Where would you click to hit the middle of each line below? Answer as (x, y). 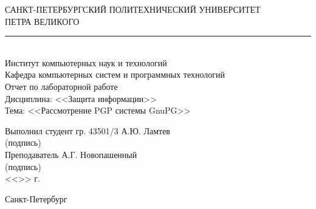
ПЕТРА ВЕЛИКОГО (42, 21)
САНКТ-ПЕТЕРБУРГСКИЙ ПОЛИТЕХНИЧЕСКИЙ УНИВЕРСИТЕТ (133, 9)
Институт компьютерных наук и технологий (86, 62)
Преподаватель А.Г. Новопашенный (71, 154)
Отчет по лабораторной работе (61, 86)
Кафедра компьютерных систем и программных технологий (115, 74)
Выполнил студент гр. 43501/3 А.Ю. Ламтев (88, 130)
